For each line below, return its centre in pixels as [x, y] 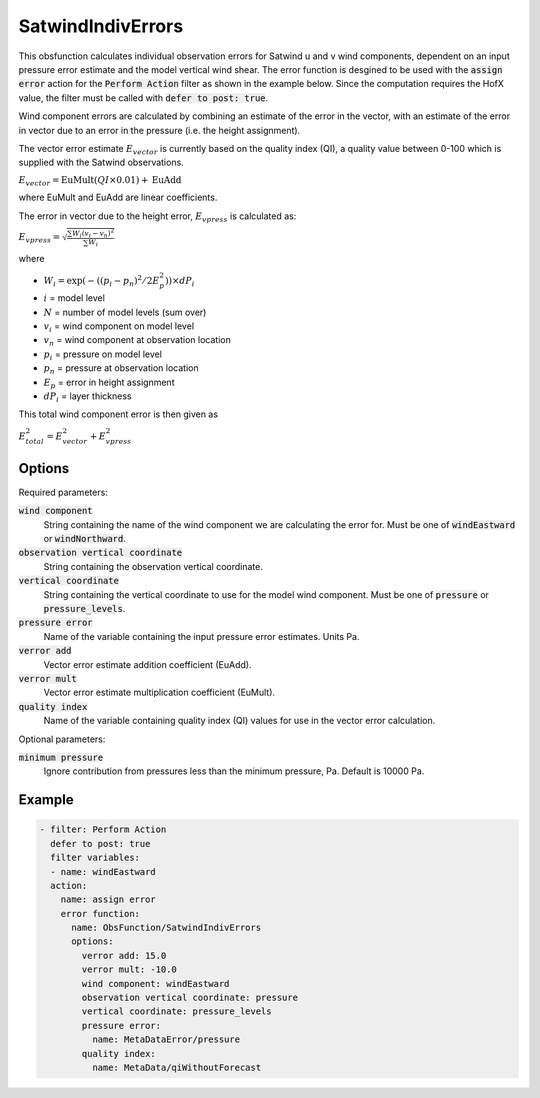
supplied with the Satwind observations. [101, 162]
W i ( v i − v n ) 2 [93, 233]
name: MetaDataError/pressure [165, 1039]
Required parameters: [63, 492]
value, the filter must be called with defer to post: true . [143, 97]
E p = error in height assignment [109, 383]
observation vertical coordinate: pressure [190, 998]
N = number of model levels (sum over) [125, 312]
